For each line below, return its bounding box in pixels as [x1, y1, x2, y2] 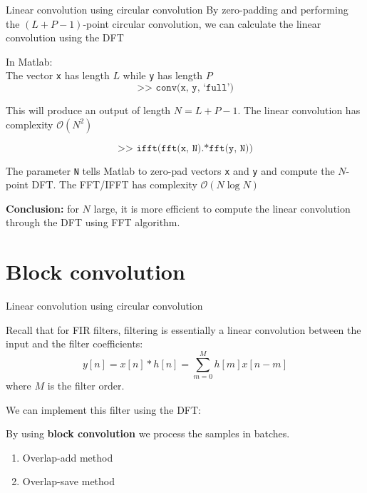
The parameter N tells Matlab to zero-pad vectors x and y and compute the [6, 163, 335, 178]
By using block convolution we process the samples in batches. [6, 426, 290, 441]
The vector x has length [6, 68, 110, 83]
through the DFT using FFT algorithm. [6, 215, 180, 230]
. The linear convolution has [237, 103, 361, 118]
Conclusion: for [6, 200, 79, 215]
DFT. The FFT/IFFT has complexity [31, 177, 197, 192]
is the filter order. [47, 378, 125, 393]
